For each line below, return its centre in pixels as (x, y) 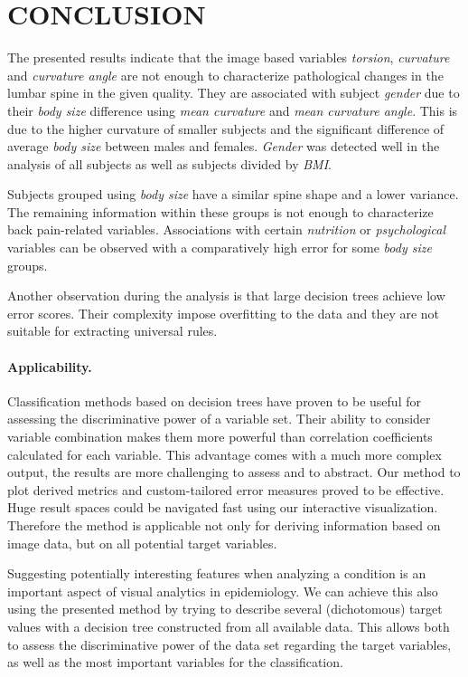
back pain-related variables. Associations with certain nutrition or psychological (227, 229)
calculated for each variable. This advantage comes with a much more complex (225, 454)
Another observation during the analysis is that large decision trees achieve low (226, 296)
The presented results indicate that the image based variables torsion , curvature (229, 57)
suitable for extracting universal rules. (112, 331)
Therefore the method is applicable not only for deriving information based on (224, 524)
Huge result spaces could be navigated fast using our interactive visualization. (223, 507)
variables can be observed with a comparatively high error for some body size (220, 248)
